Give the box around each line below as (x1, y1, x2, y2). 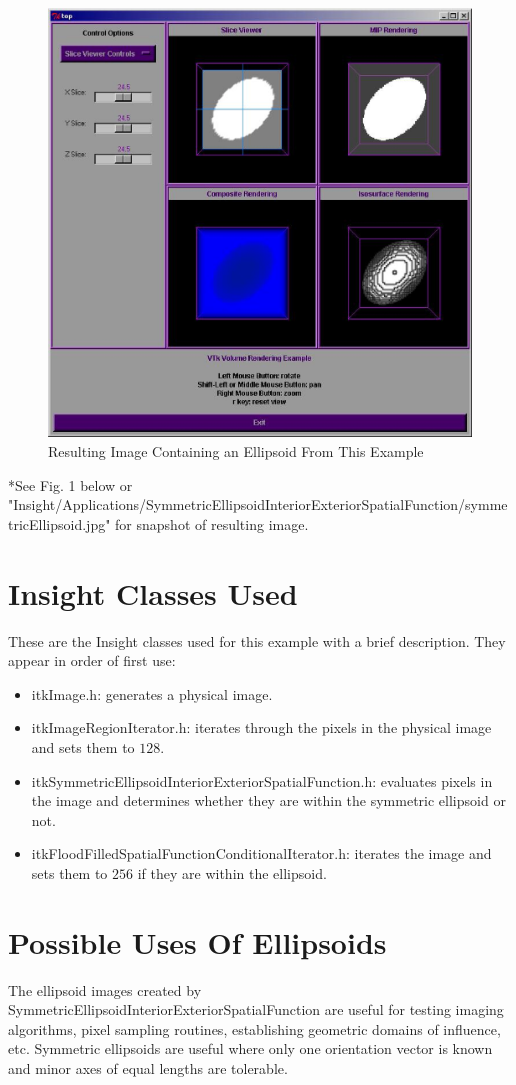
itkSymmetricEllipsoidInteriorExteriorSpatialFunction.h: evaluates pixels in (31, 770, 493, 791)
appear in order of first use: (8, 650, 176, 671)
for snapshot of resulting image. (115, 513, 309, 534)
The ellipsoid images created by (8, 979, 202, 1000)
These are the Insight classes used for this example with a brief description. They (8, 630, 506, 651)
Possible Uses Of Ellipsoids (8, 921, 387, 962)
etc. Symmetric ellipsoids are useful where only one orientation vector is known (8, 1038, 493, 1059)
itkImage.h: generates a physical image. (31, 683, 273, 704)
